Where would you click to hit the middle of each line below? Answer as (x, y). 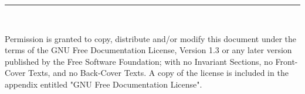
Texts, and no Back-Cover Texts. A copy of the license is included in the (158, 73)
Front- (287, 61)
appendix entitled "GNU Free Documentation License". (104, 84)
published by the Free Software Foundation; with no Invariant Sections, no (139, 61)
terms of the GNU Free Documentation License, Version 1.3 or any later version (148, 50)
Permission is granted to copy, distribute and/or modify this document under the (151, 38)
